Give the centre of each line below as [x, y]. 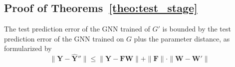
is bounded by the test [197, 29]
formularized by [28, 48]
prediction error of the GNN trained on [64, 38]
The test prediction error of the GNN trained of [77, 29]
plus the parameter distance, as [182, 38]
